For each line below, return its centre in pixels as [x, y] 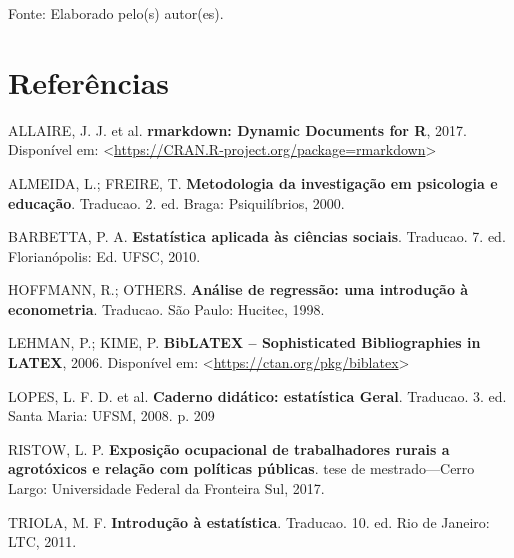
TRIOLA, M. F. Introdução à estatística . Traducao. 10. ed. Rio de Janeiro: [249, 521]
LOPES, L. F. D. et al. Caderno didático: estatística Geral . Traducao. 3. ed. [257, 395]
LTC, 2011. [42, 541]
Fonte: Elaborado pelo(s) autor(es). [116, 13]
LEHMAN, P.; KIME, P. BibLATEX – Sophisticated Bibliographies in [244, 342]
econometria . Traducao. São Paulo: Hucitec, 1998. [166, 308]
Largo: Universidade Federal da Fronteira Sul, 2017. [166, 488]
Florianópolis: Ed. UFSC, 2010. [104, 255]
